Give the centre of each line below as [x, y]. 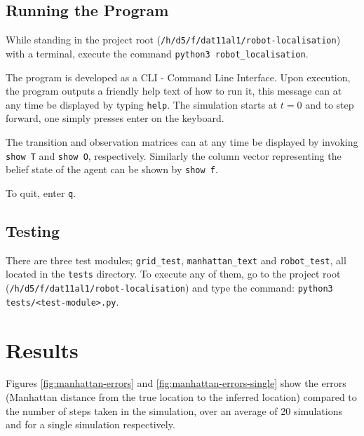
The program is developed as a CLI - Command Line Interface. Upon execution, [178, 77]
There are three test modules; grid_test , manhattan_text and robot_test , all [176, 260]
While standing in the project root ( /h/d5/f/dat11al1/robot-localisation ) [173, 40]
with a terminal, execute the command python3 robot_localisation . [157, 53]
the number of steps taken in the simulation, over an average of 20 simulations [174, 410]
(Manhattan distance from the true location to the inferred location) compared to [181, 397]
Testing [33, 230]
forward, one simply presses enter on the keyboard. [115, 118]
